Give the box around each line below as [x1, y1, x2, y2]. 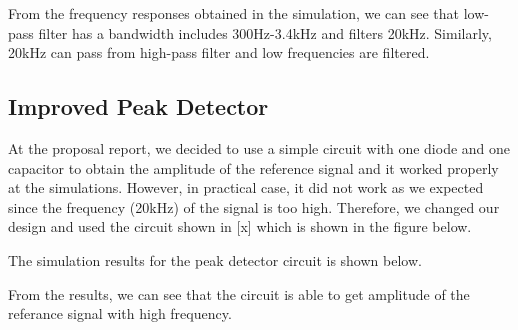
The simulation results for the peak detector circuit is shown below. [8, 249, 422, 270]
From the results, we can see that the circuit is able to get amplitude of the [8, 283, 470, 304]
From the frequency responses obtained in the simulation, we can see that [8, 3, 460, 23]
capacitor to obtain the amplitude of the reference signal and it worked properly [8, 157, 499, 178]
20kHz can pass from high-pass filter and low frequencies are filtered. [8, 42, 430, 63]
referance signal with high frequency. [8, 303, 232, 324]
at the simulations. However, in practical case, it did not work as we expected [8, 177, 484, 198]
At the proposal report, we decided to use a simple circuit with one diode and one [8, 137, 511, 158]
